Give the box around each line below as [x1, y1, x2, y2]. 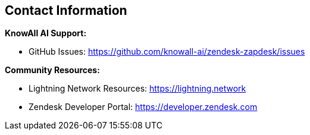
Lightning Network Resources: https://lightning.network [29, 83, 246, 94]
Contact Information [5, 3, 127, 18]
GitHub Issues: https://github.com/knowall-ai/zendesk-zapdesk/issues [29, 46, 305, 57]
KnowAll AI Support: [5, 28, 87, 39]
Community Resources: [5, 65, 100, 76]
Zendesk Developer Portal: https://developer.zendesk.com [29, 102, 258, 112]
